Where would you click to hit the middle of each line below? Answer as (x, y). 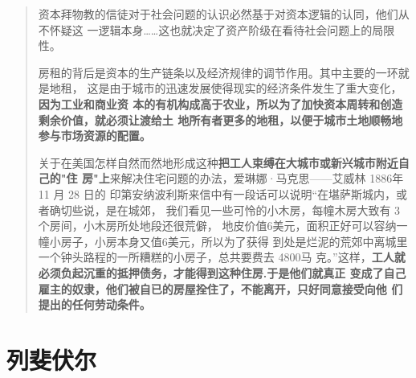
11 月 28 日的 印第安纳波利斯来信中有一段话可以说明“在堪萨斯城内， (217, 193)
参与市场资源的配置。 (94, 136)
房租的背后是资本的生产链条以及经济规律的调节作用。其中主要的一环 (218, 72)
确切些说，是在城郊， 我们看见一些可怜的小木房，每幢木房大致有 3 (225, 210)
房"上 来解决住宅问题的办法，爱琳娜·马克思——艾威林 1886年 (243, 178)
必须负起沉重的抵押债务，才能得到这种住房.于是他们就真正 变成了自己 (222, 272)
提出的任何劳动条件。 (94, 304)
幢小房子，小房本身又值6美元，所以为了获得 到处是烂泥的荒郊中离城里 (223, 241)
